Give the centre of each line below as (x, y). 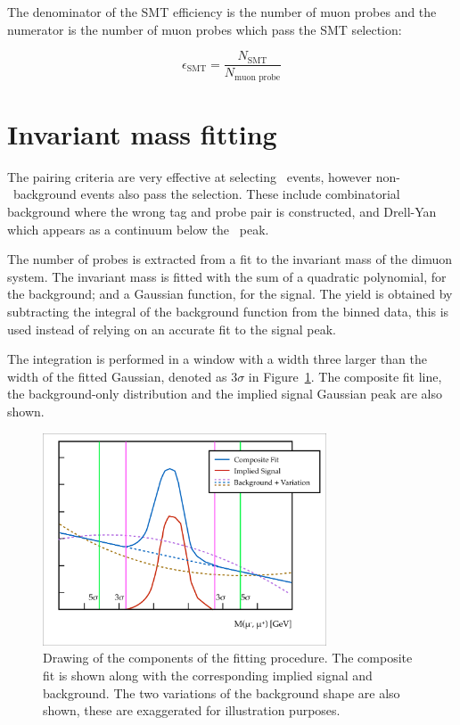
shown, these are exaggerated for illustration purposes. (192, 710)
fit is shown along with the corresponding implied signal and (208, 675)
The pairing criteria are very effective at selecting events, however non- (204, 176)
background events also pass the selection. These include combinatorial (206, 194)
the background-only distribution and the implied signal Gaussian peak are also (225, 394)
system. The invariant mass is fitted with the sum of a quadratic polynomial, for (227, 276)
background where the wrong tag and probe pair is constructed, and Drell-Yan (222, 212)
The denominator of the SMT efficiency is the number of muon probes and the (222, 12)
